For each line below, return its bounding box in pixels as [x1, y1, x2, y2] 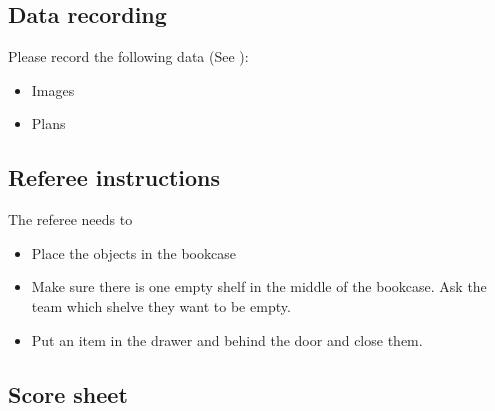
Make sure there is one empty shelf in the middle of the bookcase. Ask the [31, 276, 487, 297]
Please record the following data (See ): [8, 46, 249, 67]
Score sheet [8, 378, 128, 409]
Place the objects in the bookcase [31, 242, 236, 263]
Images [31, 79, 75, 100]
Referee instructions [8, 162, 221, 193]
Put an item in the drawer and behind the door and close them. [31, 329, 423, 350]
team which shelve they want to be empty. [31, 295, 291, 316]
